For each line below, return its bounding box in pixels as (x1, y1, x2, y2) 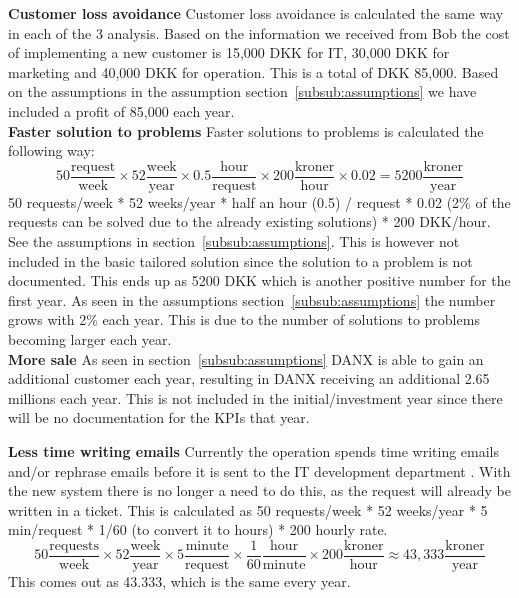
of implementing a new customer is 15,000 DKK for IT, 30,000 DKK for (8, 42, 450, 63)
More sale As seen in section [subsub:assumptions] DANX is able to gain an (8, 348, 484, 369)
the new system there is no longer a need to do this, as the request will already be (8, 480, 512, 501)
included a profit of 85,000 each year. (8, 100, 235, 121)
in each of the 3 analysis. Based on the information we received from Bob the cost (8, 22, 510, 43)
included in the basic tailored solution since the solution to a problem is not (8, 250, 473, 271)
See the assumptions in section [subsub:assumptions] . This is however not (8, 231, 460, 251)
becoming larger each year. (8, 328, 172, 349)
